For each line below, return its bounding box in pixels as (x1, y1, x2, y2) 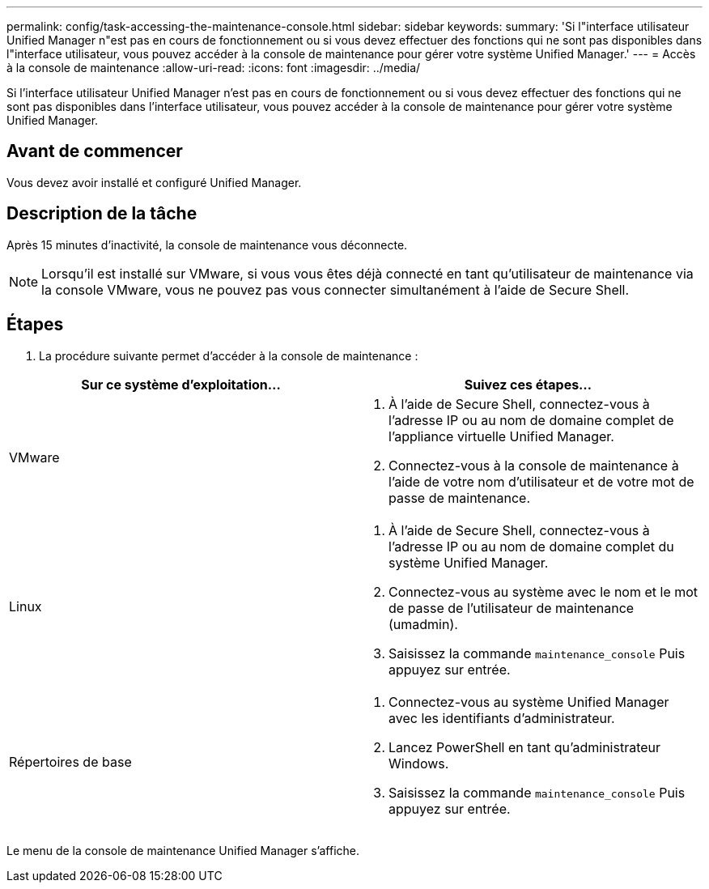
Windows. (388, 755, 449, 772)
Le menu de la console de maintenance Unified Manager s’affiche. (6, 843, 360, 857)
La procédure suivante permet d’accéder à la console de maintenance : (39, 348, 418, 363)
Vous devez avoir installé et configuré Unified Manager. (6, 175, 302, 189)
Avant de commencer (6, 141, 183, 162)
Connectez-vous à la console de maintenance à (388, 457, 679, 474)
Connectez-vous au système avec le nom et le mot (388, 583, 698, 600)
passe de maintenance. (388, 489, 530, 506)
